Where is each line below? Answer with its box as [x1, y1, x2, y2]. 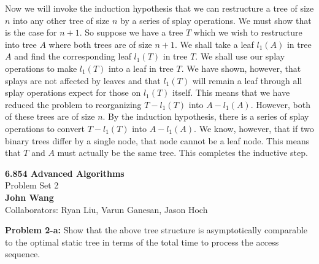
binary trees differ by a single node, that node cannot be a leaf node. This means [5, 134, 310, 147]
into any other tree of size [13, 14, 110, 26]
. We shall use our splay [195, 50, 285, 63]
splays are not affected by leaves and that [5, 74, 161, 87]
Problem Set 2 [5, 179, 59, 192]
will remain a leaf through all [192, 74, 302, 87]
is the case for [5, 26, 57, 39]
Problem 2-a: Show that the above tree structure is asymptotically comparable [5, 223, 308, 236]
